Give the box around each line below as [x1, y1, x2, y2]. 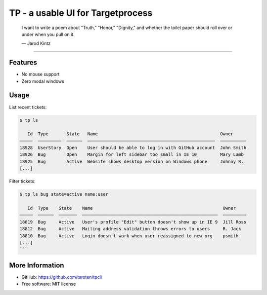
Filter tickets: [9, 178, 36, 184]
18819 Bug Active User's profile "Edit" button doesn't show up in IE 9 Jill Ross [19, 219, 247, 224]
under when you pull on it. [21, 31, 75, 37]
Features [9, 58, 37, 67]
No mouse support [21, 72, 60, 77]
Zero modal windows [21, 78, 64, 84]
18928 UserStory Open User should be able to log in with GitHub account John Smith [19, 145, 247, 150]
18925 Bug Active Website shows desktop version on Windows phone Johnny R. [19, 158, 244, 164]
